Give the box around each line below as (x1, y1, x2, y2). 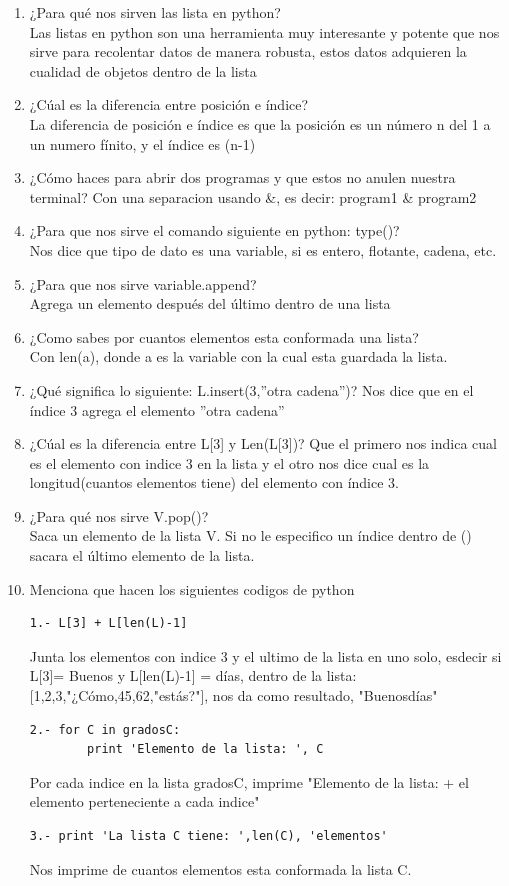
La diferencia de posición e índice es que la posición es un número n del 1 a (29, 113, 491, 134)
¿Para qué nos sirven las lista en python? (29, 2, 281, 22)
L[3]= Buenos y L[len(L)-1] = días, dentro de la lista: (29, 665, 357, 686)
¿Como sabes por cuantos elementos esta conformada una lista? (29, 326, 419, 347)
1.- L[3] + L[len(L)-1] (29, 616, 188, 631)
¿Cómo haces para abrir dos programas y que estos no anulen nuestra (29, 167, 456, 188)
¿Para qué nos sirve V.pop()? (29, 505, 209, 526)
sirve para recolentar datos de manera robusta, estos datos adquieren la (29, 41, 467, 62)
